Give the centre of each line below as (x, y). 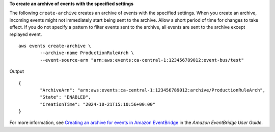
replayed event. (26, 34)
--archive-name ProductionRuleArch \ (87, 53)
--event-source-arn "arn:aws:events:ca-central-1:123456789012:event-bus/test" (142, 60)
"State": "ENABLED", (65, 97)
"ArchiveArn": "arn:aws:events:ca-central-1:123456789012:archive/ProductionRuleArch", (153, 90)
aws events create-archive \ (55, 46)
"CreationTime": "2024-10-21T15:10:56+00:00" (98, 104)
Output (17, 71)
